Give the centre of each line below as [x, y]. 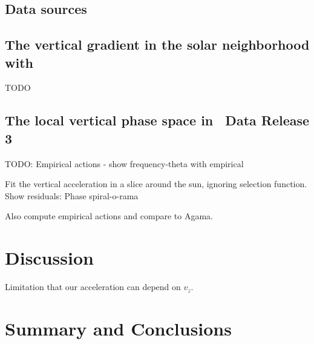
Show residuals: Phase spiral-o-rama [72, 195]
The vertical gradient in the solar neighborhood [157, 45]
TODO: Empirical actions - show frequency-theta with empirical [124, 163]
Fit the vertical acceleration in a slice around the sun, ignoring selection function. [156, 184]
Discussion [49, 258]
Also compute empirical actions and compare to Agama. [109, 216]
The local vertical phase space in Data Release [157, 120]
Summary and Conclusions [118, 328]
